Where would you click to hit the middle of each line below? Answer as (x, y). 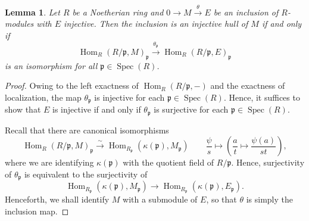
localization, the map (43, 97)
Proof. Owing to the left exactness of (72, 85)
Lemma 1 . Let (32, 12)
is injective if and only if (97, 109)
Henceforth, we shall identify (57, 199)
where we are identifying (49, 162)
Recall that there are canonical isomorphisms (87, 130)
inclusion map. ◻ (37, 211)
